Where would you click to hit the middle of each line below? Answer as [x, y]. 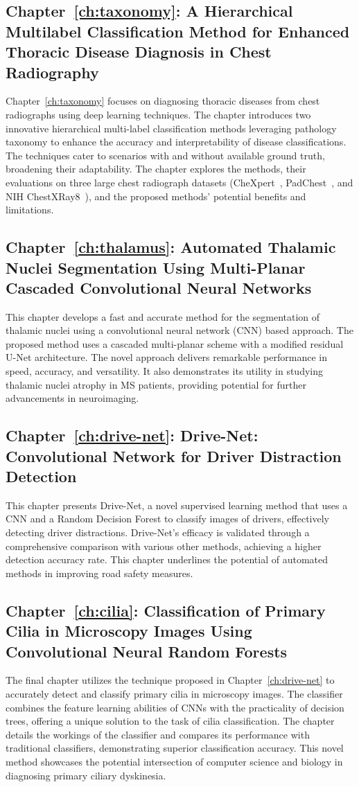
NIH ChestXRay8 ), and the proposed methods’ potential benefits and [156, 196]
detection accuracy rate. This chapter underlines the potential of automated [167, 559]
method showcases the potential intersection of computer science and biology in [174, 761]
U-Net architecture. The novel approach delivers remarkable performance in [166, 357]
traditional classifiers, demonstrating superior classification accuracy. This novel [175, 748]
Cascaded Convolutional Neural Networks [159, 287]
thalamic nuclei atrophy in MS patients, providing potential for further [156, 384]
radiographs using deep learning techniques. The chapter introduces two [158, 114]
